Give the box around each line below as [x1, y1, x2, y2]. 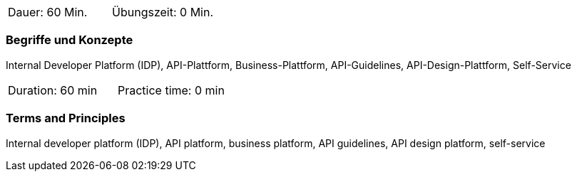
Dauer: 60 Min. [8, 5, 88, 19]
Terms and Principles [6, 111, 126, 126]
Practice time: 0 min [117, 82, 225, 97]
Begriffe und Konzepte [6, 33, 133, 48]
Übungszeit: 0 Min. [112, 5, 214, 19]
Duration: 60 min [8, 82, 98, 97]
